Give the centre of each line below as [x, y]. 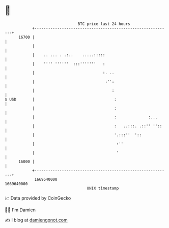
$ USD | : [61, 99]
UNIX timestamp [103, 188]
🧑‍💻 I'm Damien [20, 210]
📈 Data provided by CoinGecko [38, 198]
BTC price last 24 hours [104, 24]
